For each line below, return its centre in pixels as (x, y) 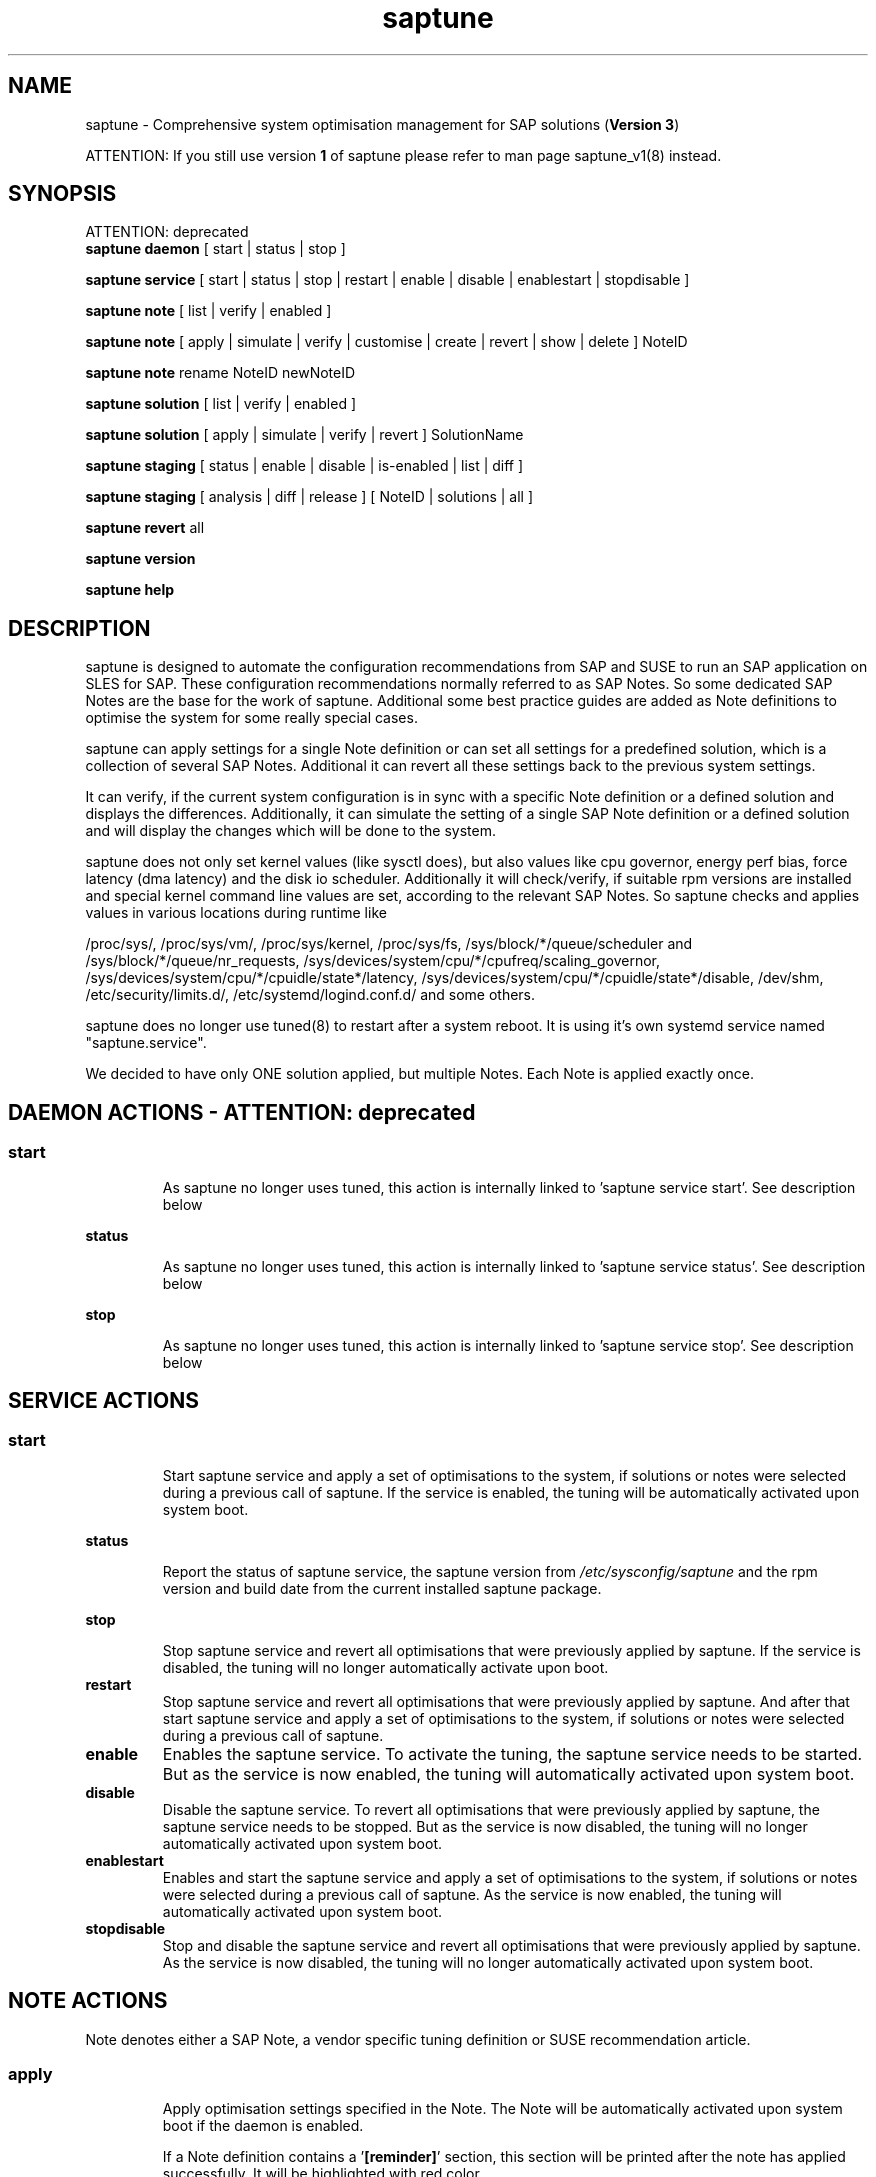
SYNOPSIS (62, 194)
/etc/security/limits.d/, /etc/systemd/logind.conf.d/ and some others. (310, 995)
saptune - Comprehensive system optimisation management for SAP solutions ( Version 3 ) (382, 124)
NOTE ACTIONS (88, 2001)
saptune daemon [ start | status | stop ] (215, 249)
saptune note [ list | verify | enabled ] (208, 311)
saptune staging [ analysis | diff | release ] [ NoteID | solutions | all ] (309, 497)
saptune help (130, 590)
